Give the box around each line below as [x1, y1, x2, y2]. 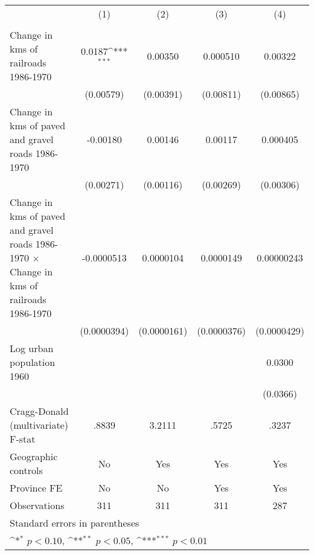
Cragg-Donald [10, 404, 69, 418]
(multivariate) [10, 418, 68, 432]
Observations [10, 498, 65, 512]
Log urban [10, 341, 54, 355]
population [10, 355, 56, 369]
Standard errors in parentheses [10, 516, 139, 530]
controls [10, 463, 43, 477]
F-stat [10, 432, 36, 446]
